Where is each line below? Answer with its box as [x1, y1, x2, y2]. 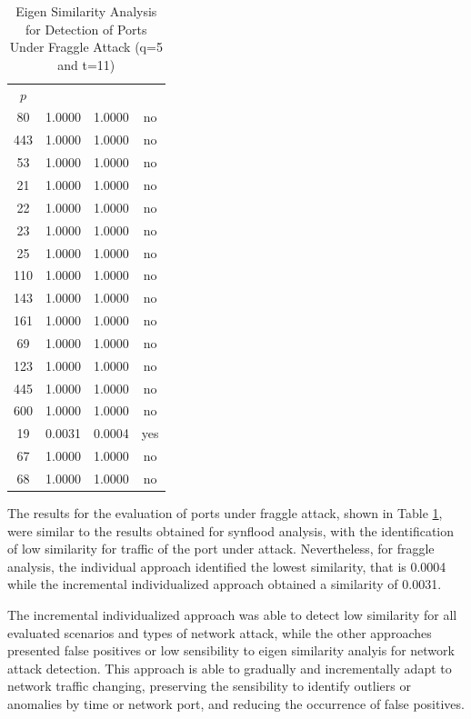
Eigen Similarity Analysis [15, 2, 157, 20]
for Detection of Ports [25, 19, 147, 38]
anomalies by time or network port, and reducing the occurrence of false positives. [7, 694, 465, 713]
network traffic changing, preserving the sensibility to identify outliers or [7, 676, 411, 695]
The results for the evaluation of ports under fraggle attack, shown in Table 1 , [7, 504, 443, 523]
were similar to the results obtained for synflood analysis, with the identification [7, 521, 455, 540]
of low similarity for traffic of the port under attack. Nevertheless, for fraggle [7, 539, 435, 558]
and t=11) [57, 55, 115, 74]
